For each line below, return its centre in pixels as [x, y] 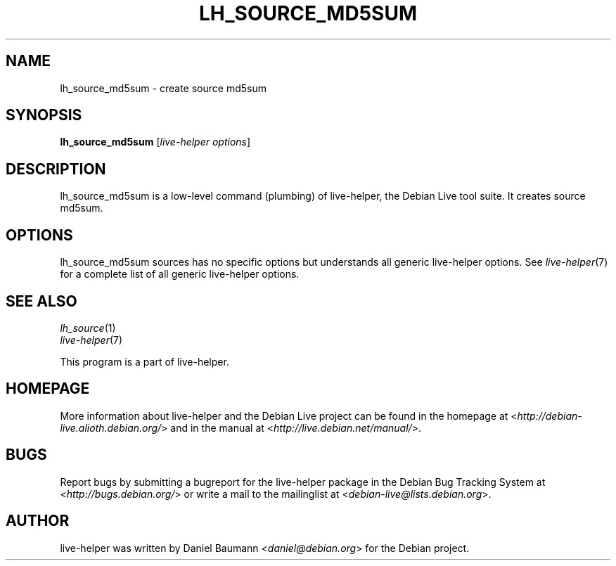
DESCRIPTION [56, 169]
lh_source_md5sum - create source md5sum [163, 88]
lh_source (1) [88, 328]
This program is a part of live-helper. [145, 361]
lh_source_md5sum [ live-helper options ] [155, 142]
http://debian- [550, 416]
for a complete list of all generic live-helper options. [180, 274]
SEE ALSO [41, 301]
